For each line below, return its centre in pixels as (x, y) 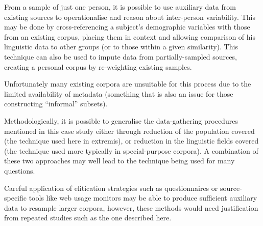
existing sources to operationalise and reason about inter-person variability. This (130, 17)
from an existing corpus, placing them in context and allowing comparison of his (130, 36)
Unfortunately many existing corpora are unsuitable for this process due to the (128, 84)
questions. (20, 170)
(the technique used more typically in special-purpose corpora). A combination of (131, 150)
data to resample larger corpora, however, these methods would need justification (131, 207)
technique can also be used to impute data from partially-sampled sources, (121, 56)
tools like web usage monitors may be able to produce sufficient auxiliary (143, 198)
